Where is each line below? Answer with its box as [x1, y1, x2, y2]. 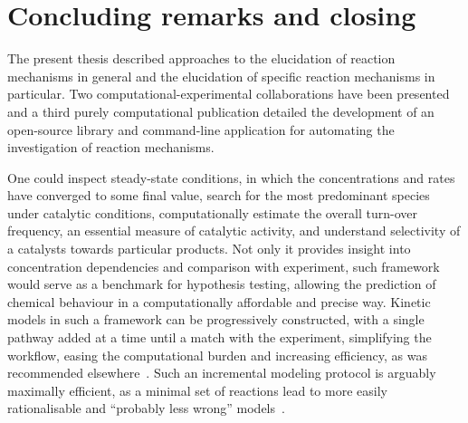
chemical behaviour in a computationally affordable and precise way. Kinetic [7, 292, 431, 311]
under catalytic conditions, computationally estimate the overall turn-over [7, 203, 417, 222]
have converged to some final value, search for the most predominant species [7, 186, 430, 205]
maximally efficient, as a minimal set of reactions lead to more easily [7, 380, 387, 399]
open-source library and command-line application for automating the [7, 120, 395, 139]
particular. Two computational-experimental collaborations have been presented [7, 84, 450, 103]
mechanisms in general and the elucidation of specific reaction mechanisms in [7, 66, 435, 85]
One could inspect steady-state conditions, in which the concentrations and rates [7, 168, 455, 187]
